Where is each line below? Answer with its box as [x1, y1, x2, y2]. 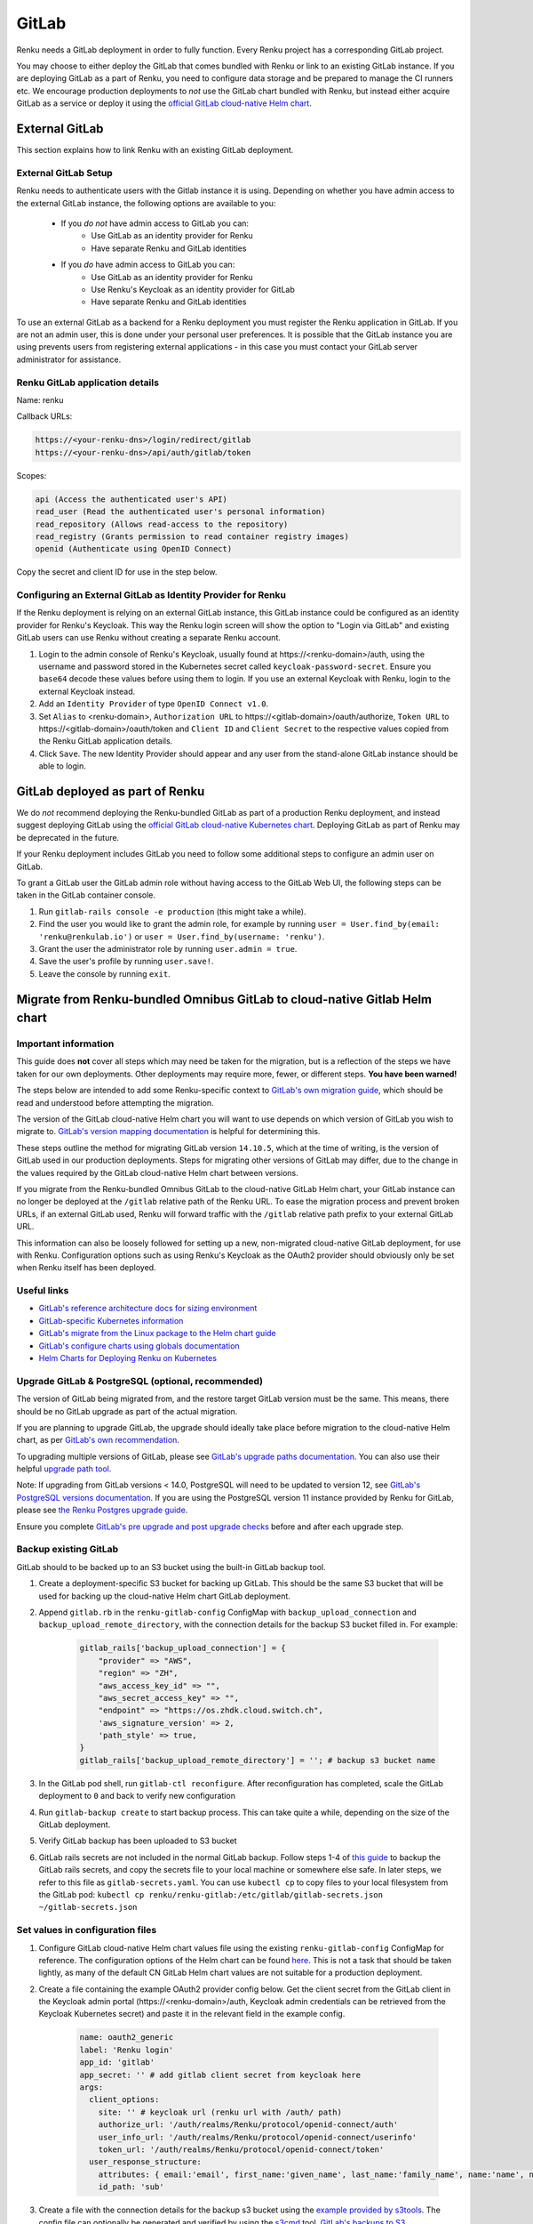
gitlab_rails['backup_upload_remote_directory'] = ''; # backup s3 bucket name [79, 1755, 436, 1765]
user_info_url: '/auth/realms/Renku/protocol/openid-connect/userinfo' [98, 2131, 418, 2142]
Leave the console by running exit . [38, 968, 171, 979]
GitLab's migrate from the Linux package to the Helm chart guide [38, 1328, 277, 1339]
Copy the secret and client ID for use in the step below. [16, 567, 218, 577]
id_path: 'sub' [98, 2182, 164, 2192]
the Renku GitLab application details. [38, 736, 173, 746]
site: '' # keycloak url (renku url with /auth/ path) [98, 2107, 342, 2117]
